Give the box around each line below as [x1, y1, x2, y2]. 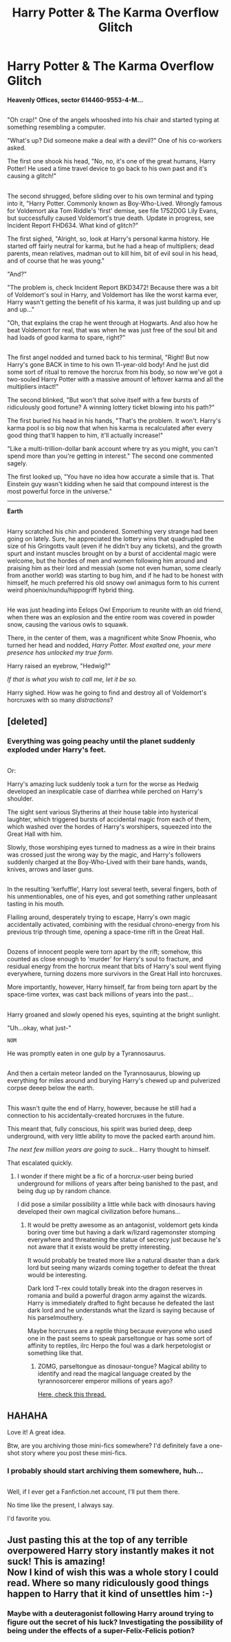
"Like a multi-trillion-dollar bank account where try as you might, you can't [7, 445, 218, 453]
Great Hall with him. [7, 830, 63, 838]
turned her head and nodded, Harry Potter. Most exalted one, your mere [7, 641, 212, 649]
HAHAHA [7, 1410, 48, 1421]
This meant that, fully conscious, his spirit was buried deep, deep [7, 1124, 192, 1132]
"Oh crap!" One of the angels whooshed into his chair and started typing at [7, 116, 219, 124]
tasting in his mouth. [7, 899, 65, 908]
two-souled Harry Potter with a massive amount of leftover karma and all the [7, 375, 224, 383]
